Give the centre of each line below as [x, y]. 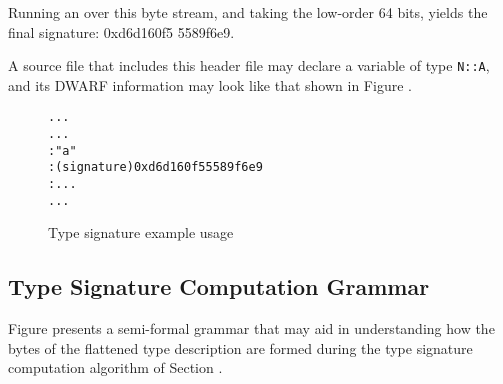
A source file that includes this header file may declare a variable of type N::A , [249, 65]
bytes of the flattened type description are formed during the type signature [240, 347]
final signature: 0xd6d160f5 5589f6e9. [121, 31]
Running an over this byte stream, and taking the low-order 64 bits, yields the [248, 12]
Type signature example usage [141, 232]
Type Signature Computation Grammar [219, 286]
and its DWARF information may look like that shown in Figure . [210, 84]
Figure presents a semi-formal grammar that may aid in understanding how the [251, 328]
